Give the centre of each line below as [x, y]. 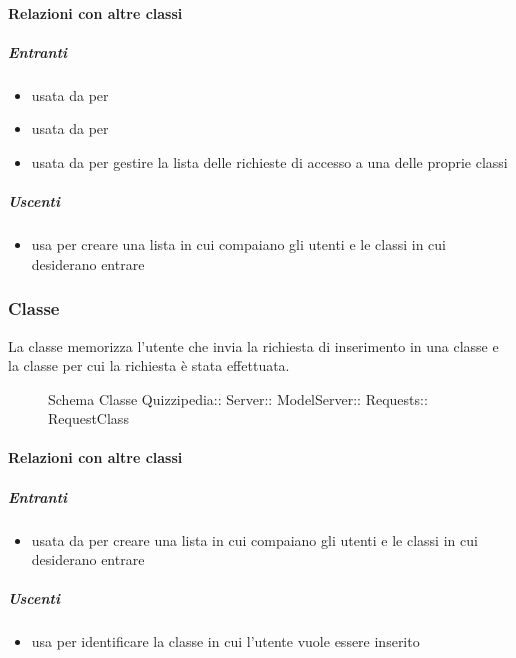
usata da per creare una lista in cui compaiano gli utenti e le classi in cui [254, 539]
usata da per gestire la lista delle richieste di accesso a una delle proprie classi [269, 161]
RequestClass [88, 418]
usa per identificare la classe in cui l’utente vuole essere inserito [225, 641]
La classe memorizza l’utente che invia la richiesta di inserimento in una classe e [253, 345]
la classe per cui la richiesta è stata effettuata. [149, 365]
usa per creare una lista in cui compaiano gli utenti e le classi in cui [238, 244]
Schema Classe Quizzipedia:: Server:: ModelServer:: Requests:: [238, 398]
